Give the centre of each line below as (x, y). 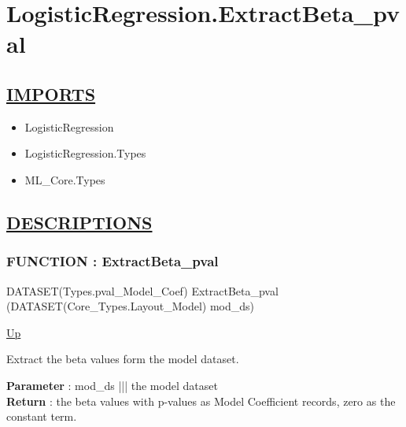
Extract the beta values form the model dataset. (123, 359)
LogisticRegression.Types (85, 153)
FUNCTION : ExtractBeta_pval (113, 261)
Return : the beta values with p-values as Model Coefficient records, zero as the (201, 401)
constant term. (42, 416)
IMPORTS (51, 93)
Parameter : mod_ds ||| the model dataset (112, 385)
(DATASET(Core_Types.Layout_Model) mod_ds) (131, 306)
